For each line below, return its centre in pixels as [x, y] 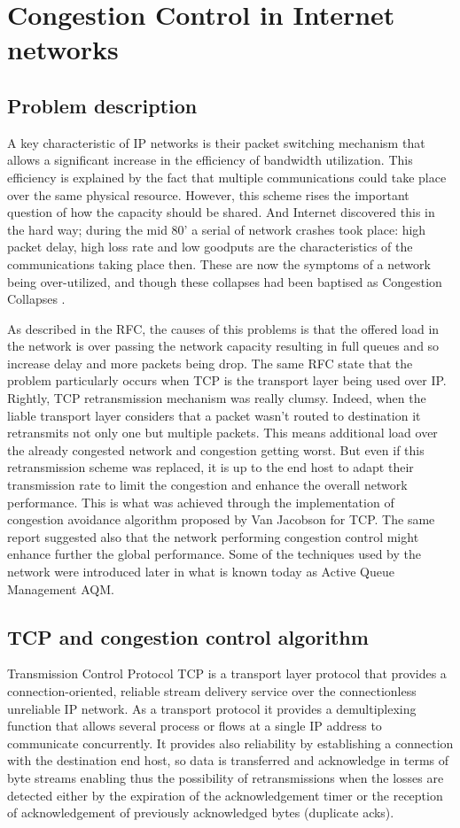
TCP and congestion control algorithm [188, 636]
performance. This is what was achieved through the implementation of [201, 502]
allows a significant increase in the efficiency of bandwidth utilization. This [210, 160]
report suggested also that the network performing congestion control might [213, 536]
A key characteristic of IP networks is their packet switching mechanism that [216, 142]
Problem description [102, 105]
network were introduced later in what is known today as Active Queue [201, 572]
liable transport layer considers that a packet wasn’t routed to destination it [214, 415]
